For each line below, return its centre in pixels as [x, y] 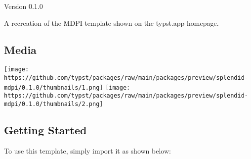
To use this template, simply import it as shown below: [87, 150]
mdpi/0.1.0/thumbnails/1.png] [54, 87]
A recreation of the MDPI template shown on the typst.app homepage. [111, 23]
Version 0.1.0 [23, 6]
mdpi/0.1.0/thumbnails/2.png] [54, 104]
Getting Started [45, 130]
